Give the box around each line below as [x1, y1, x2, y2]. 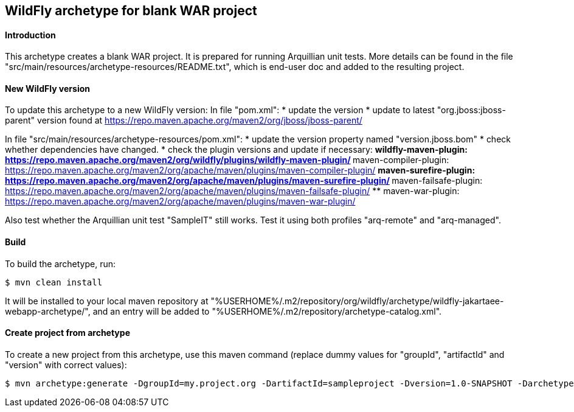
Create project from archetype [5, 327, 130, 338]
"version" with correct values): [5, 359, 127, 370]
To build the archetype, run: [5, 258, 116, 269]
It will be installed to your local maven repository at [5, 295, 209, 306]
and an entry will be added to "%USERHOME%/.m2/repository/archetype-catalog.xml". [92, 306, 442, 316]
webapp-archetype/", [5, 306, 91, 316]
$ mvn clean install [5, 277, 103, 287]
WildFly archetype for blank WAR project [5, 3, 257, 18]
